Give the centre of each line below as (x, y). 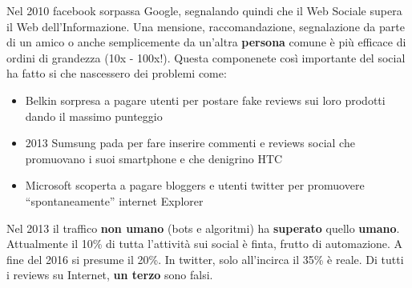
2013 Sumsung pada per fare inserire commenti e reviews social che (190, 143)
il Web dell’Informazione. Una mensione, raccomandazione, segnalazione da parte (206, 26)
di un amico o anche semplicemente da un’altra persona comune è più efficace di (206, 42)
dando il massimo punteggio (94, 116)
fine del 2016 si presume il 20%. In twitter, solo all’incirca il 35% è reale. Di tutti (205, 259)
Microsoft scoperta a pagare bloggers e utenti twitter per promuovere (195, 185)
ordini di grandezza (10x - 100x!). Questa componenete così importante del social (206, 57)
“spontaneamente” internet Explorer (114, 200)
